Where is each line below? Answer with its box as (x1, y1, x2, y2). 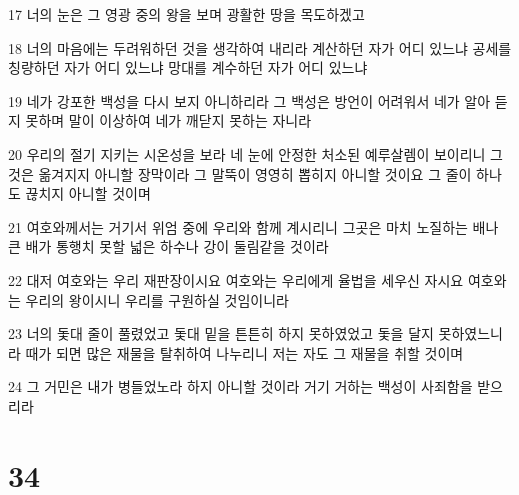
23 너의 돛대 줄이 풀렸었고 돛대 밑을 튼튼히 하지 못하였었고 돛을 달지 (8, 323, 434, 344)
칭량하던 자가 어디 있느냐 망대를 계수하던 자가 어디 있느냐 (8, 57, 368, 78)
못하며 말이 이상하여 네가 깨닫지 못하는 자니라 (25, 110, 312, 131)
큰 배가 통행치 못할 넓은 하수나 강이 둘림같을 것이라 (8, 236, 329, 257)
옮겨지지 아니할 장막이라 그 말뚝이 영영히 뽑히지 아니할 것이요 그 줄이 (38, 163, 472, 184)
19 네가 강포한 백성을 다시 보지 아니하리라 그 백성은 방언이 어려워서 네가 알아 (8, 90, 491, 111)
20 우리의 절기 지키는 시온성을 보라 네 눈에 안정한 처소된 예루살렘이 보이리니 (8, 143, 486, 164)
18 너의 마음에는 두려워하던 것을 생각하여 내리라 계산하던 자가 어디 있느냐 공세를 (8, 37, 512, 58)
